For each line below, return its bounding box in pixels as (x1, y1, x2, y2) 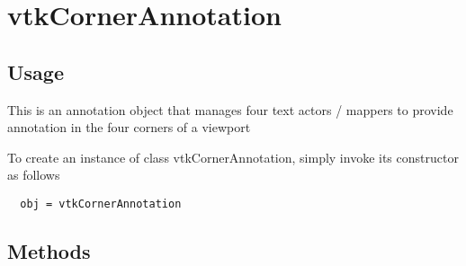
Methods (7, 237, 91, 264)
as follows (7, 165, 60, 184)
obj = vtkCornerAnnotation (20, 197, 182, 210)
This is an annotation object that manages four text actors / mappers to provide (7, 100, 453, 119)
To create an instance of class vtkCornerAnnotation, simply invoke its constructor (7, 147, 459, 166)
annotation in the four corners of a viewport (7, 118, 251, 137)
